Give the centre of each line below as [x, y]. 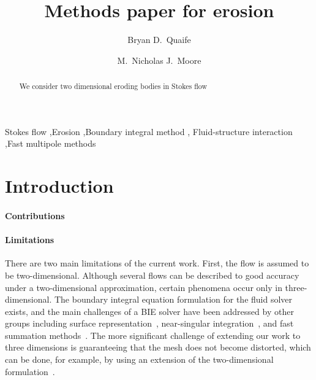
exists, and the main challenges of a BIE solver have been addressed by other [149, 311]
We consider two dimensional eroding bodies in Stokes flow [113, 86]
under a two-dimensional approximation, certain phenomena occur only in [144, 287]
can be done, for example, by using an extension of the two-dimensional [139, 359]
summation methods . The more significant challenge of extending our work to [153, 335]
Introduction [59, 186]
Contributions [35, 215]
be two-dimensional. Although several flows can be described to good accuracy [152, 275]
